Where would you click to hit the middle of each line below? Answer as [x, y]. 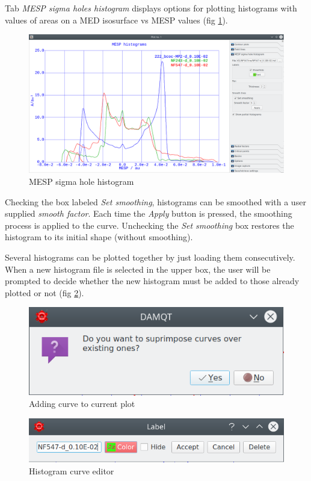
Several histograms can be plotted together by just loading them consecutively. [150, 257]
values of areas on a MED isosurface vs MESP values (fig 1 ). [116, 20]
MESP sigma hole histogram [82, 181]
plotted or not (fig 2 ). [45, 292]
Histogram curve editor [72, 470]
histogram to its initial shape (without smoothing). [99, 237]
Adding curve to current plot [82, 404]
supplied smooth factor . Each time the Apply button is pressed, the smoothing [149, 213]
